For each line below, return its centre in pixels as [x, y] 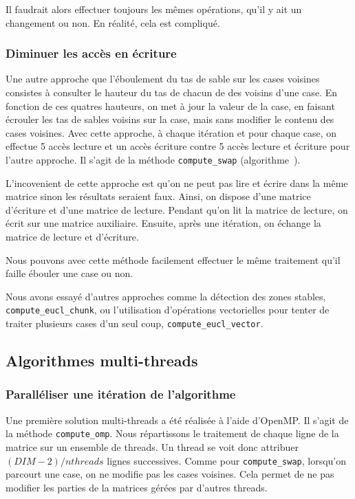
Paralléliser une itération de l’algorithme [121, 394]
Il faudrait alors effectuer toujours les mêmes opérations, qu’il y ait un [154, 9]
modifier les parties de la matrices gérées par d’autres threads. [137, 487]
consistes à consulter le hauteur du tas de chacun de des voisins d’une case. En [171, 92]
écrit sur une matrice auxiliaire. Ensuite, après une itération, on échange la [163, 223]
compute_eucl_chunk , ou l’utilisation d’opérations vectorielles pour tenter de [168, 310]
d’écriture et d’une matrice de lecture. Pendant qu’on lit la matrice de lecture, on [177, 209]
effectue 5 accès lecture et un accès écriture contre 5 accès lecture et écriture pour [178, 146]
